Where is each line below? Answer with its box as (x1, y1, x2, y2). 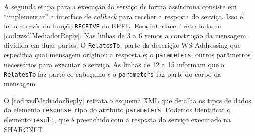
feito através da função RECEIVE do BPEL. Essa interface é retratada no (4, 21, 221, 31)
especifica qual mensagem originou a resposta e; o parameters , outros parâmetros (4, 50, 251, 60)
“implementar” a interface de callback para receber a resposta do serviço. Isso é (4, 11, 243, 21)
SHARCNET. (4, 124, 45, 134)
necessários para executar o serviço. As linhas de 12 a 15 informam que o (4, 59, 224, 69)
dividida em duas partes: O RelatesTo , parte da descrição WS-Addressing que (4, 40, 241, 50)
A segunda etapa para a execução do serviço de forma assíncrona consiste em (4, 1, 237, 11)
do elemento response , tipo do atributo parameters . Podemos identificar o (4, 105, 231, 115)
